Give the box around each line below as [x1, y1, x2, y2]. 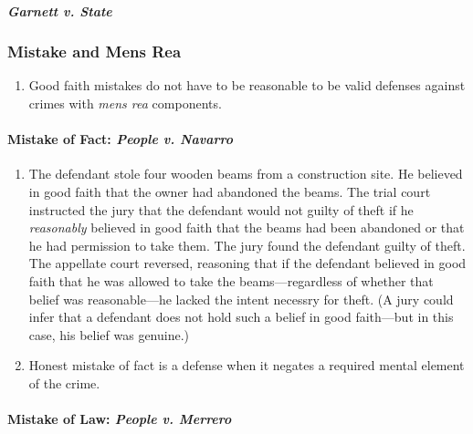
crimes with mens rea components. [28, 94, 222, 112]
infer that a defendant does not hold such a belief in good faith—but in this [28, 307, 454, 326]
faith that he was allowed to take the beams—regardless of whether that [28, 271, 434, 290]
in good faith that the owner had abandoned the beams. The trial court [28, 181, 431, 201]
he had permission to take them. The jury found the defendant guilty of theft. [28, 235, 466, 254]
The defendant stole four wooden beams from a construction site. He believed [28, 164, 463, 183]
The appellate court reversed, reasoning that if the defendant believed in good [28, 253, 467, 273]
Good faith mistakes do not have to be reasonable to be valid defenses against [28, 76, 466, 95]
